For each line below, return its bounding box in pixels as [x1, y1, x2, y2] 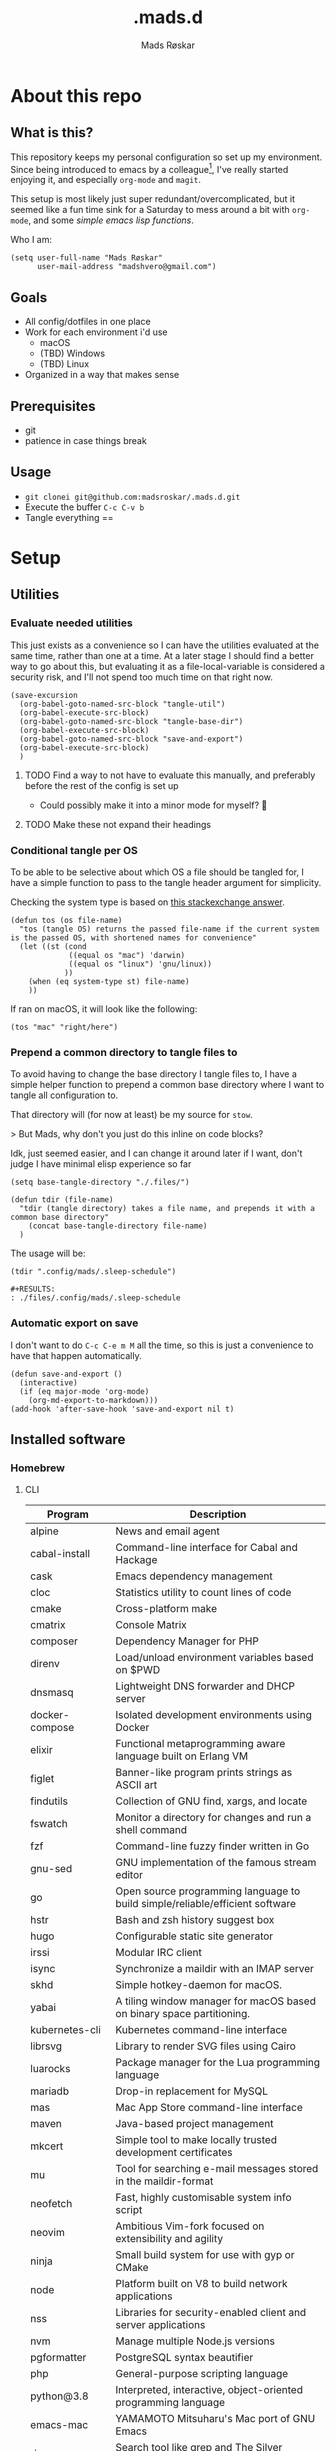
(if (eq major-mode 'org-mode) [19, 1386, 150, 1396]
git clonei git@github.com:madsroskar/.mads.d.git [24, 492, 241, 502]
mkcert [29, 2139, 64, 2153]
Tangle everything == [24, 511, 114, 523]
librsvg [29, 2039, 63, 2053]
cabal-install [29, 1547, 91, 1561]
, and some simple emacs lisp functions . [28, 214, 195, 226]
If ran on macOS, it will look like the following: [10, 1003, 198, 1015]
